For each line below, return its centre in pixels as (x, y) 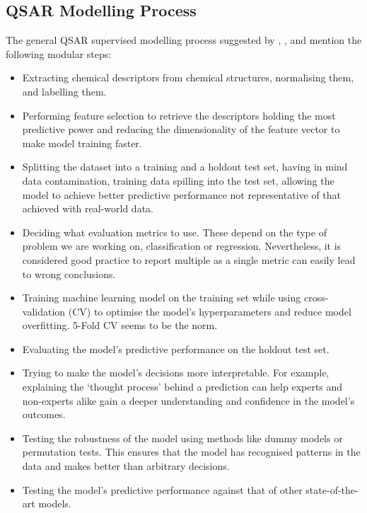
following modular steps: (59, 53)
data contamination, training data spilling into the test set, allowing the (178, 180)
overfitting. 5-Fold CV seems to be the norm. (120, 325)
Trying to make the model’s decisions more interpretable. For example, (176, 373)
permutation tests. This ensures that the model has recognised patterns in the (191, 452)
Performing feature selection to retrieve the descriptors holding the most (179, 115)
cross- (316, 298)
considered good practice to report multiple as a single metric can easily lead (189, 259)
